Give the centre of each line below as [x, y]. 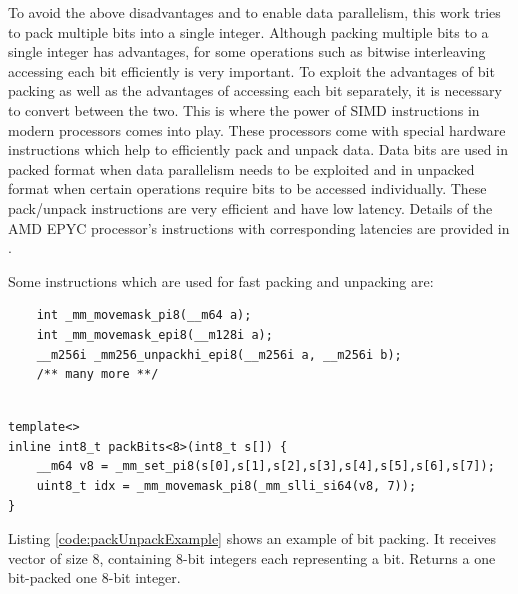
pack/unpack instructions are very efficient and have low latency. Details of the [250, 207]
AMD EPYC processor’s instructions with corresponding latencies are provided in [259, 227]
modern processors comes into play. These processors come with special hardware [257, 129]
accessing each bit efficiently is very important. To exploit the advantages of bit [251, 70]
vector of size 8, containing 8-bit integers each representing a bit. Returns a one [252, 557]
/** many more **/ [97, 374]
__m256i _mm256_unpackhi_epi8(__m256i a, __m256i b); [219, 354]
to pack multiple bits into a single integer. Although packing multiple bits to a [248, 31]
